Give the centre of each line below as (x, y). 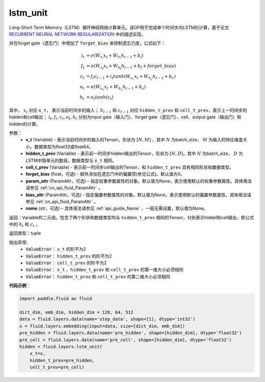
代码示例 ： (20, 286)
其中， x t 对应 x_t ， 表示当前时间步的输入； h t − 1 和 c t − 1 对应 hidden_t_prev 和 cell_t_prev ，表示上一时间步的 (128, 111)
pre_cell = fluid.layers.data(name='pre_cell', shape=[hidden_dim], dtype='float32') (125, 340)
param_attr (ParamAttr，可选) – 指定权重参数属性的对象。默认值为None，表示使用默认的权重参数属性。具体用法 (139, 181)
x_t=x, (38, 354)
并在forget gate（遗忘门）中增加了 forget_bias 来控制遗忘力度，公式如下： (87, 43)
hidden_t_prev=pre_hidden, (62, 360)
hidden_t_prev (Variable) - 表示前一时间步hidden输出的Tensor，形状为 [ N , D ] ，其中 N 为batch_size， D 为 (134, 153)
